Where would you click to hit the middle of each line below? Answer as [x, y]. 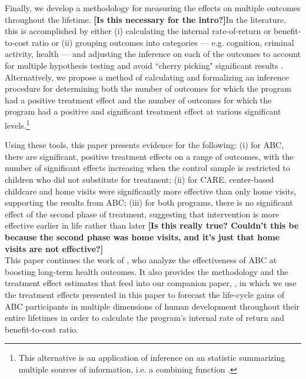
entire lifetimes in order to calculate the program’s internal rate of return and [144, 318]
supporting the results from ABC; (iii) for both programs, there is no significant [149, 202]
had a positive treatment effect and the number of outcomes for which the [138, 100]
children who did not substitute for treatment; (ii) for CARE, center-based [139, 179]
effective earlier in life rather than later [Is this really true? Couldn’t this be [152, 225]
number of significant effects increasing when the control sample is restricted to [147, 168]
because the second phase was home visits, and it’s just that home [142, 237]
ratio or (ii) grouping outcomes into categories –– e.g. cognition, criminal [163, 42]
